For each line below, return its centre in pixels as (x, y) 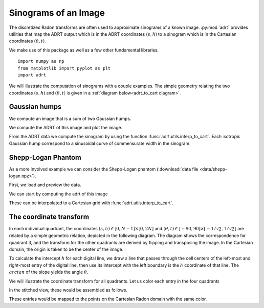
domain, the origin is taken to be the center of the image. (66, 249)
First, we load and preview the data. (45, 185)
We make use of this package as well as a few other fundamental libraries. (84, 50)
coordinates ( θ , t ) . (27, 41)
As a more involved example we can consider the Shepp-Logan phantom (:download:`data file (104, 169)
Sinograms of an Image (57, 13)
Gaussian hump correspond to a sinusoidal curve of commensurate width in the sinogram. (100, 143)
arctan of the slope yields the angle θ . (49, 272)
